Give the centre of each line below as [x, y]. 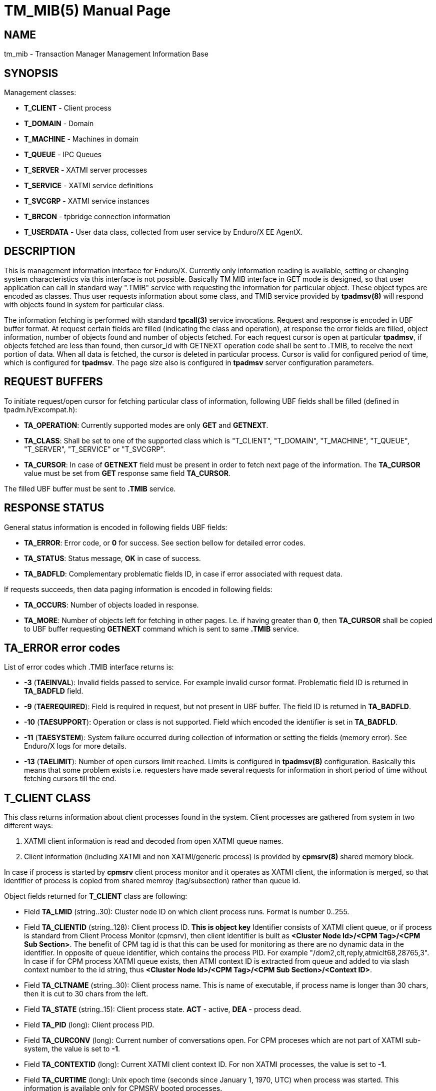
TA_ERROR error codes [62, 648]
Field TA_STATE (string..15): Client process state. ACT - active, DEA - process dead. [163, 1009]
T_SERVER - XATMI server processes [86, 170]
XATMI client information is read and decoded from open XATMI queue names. [154, 841]
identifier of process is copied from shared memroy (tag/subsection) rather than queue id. [152, 881]
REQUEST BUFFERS [53, 382]
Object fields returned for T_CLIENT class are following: [96, 896]
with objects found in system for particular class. [84, 304]
